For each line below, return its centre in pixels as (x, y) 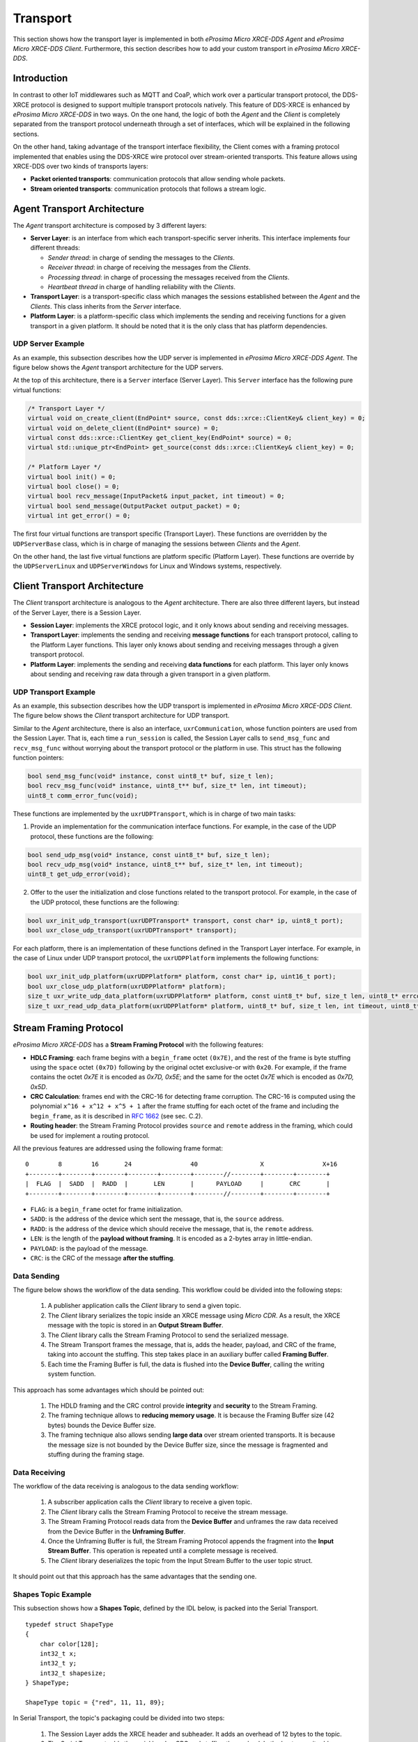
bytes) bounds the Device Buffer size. (102, 1425)
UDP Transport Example (54, 692)
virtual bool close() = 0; (73, 486)
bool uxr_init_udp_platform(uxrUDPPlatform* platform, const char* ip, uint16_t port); (182, 977)
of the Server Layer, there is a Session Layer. (77, 612)
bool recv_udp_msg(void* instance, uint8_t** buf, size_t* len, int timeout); (165, 864)
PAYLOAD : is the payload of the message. (89, 1248)
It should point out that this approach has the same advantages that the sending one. (135, 1577)
